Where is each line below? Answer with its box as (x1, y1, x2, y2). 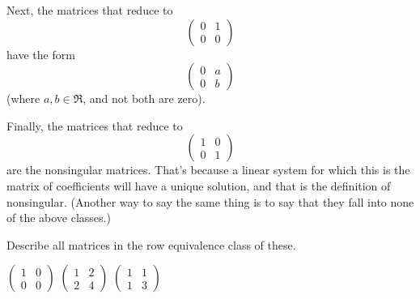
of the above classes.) (6, 209, 111, 226)
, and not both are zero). (83, 90, 206, 107)
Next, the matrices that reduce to (6, 2, 173, 18)
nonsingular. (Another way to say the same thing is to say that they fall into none (6, 193, 414, 210)
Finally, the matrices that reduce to (6, 117, 183, 134)
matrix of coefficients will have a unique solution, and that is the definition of (6, 177, 391, 194)
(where (6, 90, 40, 107)
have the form (6, 45, 75, 62)
